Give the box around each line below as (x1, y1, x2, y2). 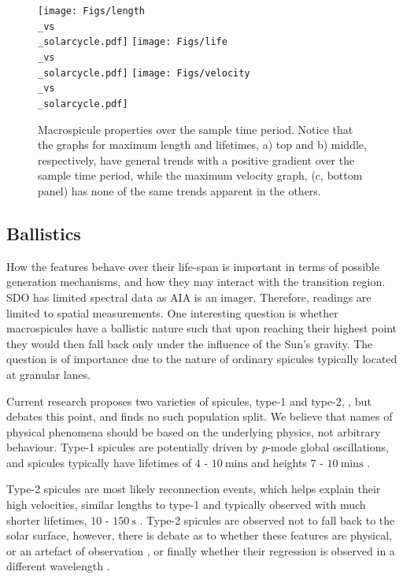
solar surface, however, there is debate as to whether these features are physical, (6, 527, 392, 544)
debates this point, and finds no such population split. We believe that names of (6, 408, 393, 425)
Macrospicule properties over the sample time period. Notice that (38, 121, 353, 137)
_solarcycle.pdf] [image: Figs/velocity (38, 67, 250, 79)
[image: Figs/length (38, 6, 146, 17)
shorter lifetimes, (6, 511, 87, 528)
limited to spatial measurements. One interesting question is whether (6, 304, 338, 321)
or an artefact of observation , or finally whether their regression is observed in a (6, 542, 395, 559)
